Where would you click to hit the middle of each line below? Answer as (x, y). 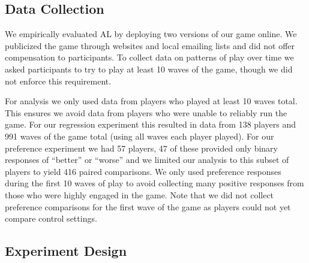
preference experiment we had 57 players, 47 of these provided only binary (141, 148)
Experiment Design (66, 251)
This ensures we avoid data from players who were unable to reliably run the (146, 112)
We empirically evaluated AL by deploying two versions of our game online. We (151, 34)
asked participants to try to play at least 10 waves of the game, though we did (149, 69)
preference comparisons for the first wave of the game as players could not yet (148, 206)
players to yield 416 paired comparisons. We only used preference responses (143, 171)
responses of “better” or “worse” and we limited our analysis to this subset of (147, 160)
